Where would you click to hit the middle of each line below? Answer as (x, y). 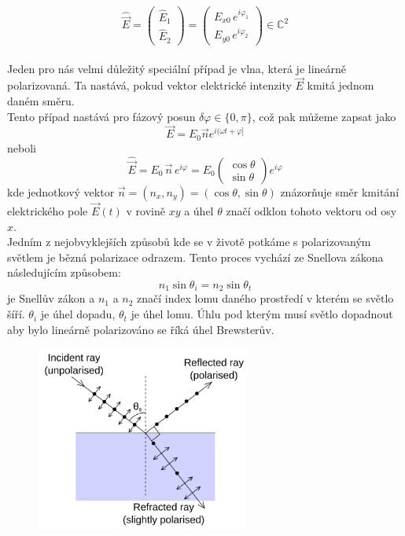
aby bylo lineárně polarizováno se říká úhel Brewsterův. (141, 329)
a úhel (199, 211)
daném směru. (41, 100)
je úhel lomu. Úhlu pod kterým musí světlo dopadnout (262, 314)
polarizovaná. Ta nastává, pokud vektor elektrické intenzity (149, 85)
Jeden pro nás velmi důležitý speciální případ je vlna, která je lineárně (177, 68)
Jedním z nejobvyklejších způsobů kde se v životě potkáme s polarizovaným (189, 242)
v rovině (145, 211)
